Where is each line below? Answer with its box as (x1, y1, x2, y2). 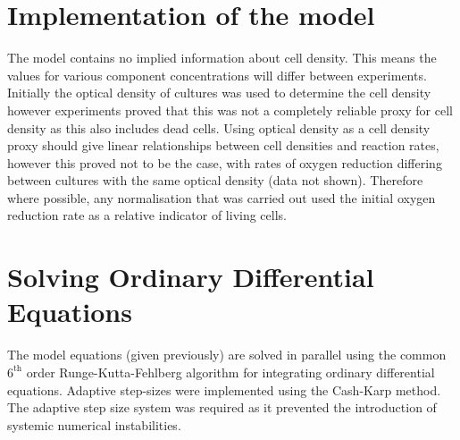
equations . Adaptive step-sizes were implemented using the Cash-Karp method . (7, 380, 441, 399)
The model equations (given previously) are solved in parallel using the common (7, 345, 447, 364)
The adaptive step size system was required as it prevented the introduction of (7, 398, 437, 417)
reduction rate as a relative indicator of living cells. (7, 206, 287, 224)
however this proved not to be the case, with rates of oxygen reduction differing (7, 153, 442, 172)
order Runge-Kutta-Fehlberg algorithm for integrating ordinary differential (26, 362, 435, 381)
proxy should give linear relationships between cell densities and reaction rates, (7, 136, 439, 155)
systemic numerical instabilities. (7, 415, 181, 434)
